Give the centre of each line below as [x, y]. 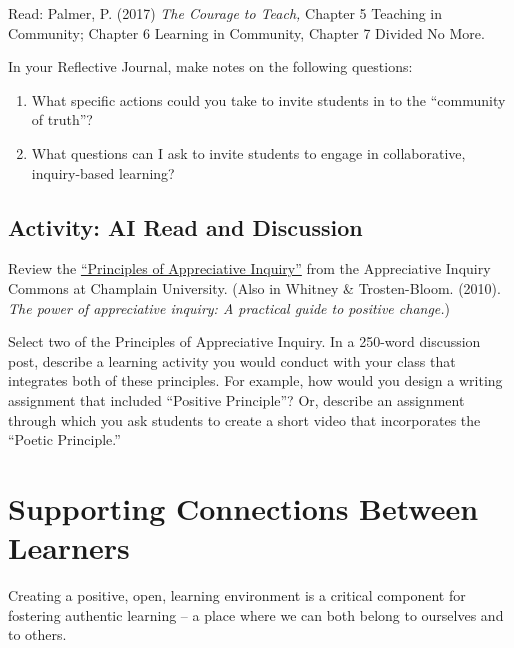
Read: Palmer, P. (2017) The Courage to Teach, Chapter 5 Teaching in [225, 13]
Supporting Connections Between [243, 507]
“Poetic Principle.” [64, 439]
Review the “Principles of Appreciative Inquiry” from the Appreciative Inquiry [249, 268]
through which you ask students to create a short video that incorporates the [244, 419]
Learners [69, 547]
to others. [37, 634]
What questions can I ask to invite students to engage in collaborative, [248, 152]
